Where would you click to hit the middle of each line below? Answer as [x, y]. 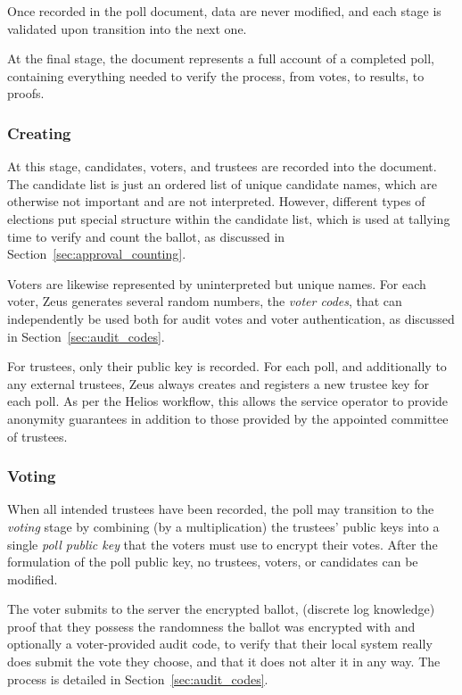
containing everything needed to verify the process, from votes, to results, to [216, 75]
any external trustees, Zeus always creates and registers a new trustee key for [218, 383]
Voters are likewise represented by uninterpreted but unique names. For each [217, 283]
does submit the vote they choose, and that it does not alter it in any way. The [224, 662]
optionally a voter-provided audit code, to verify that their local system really [220, 644]
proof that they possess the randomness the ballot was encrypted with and [211, 626]
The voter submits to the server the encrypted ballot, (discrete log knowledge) [221, 609]
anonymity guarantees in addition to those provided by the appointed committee [228, 418]
